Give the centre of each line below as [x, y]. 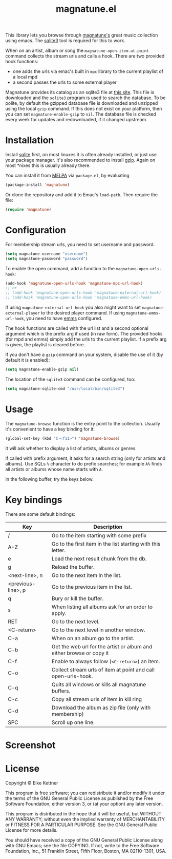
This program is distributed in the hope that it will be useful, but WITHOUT [83, 814]
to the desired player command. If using [83, 313]
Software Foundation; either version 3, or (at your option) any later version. [84, 804]
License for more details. [31, 830]
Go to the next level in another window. [98, 630]
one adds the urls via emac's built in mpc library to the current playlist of [88, 71]
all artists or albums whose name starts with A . [54, 469]
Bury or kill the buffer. [78, 598]
